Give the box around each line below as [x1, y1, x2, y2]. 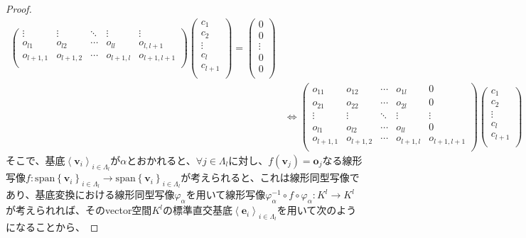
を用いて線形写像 [186, 187, 266, 202]
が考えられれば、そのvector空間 [6, 203, 152, 217]
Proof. [6, 1, 32, 16]
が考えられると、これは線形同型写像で [181, 170, 360, 185]
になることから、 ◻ [6, 220, 99, 234]
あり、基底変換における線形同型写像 [6, 187, 175, 202]
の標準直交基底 [162, 203, 232, 217]
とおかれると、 [127, 152, 196, 167]
